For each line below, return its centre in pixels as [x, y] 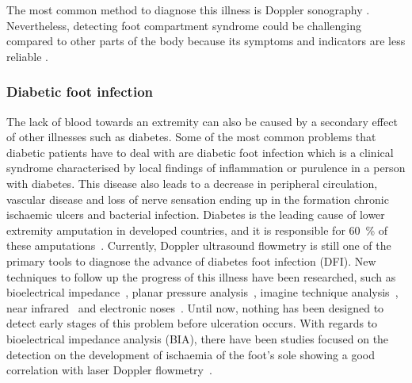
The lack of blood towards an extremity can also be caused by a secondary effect [202, 121]
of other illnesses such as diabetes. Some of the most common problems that [191, 137]
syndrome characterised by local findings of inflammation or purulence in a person [206, 168]
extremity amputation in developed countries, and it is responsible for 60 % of [197, 230]
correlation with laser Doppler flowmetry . [109, 370]
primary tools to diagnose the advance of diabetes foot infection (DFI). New [191, 260]
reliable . [27, 56]
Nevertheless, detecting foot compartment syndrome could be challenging [184, 25]
